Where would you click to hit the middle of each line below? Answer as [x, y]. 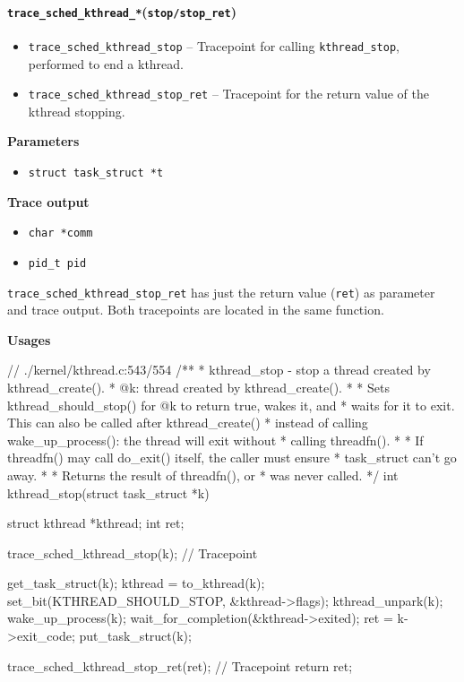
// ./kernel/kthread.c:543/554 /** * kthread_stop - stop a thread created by [219, 370]
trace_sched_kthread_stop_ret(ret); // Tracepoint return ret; [180, 665]
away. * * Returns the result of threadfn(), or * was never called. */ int [203, 475]
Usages [29, 339]
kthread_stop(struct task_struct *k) [108, 492]
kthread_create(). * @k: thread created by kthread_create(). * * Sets [198, 387]
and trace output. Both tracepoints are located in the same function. [196, 310]
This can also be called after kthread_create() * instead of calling [188, 423]
